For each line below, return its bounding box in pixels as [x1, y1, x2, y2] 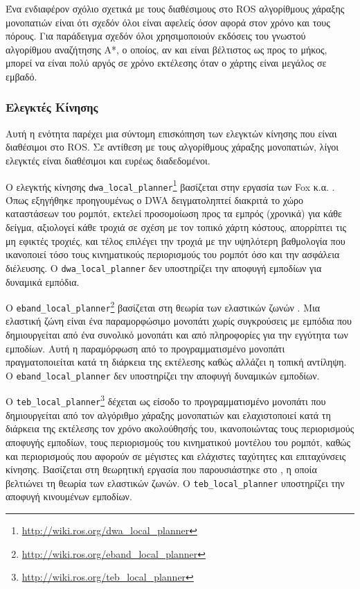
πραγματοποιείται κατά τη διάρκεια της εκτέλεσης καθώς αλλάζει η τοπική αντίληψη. [6, 355, 347, 369]
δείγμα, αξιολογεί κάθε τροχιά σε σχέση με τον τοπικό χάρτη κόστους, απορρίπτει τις [6, 220, 346, 234]
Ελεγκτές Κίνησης [6, 99, 98, 116]
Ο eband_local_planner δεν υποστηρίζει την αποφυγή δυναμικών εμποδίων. [6, 368, 320, 382]
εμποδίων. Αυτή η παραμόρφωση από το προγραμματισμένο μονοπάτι [6, 341, 285, 355]
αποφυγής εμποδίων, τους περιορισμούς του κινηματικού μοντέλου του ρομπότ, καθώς [6, 434, 351, 449]
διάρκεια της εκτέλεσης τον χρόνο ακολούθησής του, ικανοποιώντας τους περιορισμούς [6, 421, 354, 436]
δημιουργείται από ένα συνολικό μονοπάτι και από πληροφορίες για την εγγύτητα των [6, 327, 348, 341]
